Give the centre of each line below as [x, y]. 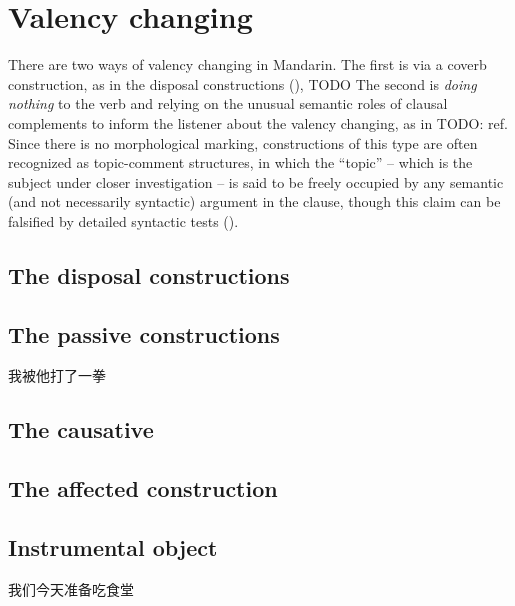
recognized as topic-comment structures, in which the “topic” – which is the [240, 162]
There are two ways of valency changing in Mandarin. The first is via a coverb [247, 64]
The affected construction [143, 488]
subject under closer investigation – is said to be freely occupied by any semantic [256, 181]
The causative [81, 429]
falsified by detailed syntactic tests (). [123, 220]
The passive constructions [144, 333]
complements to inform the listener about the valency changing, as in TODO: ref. [258, 122]
